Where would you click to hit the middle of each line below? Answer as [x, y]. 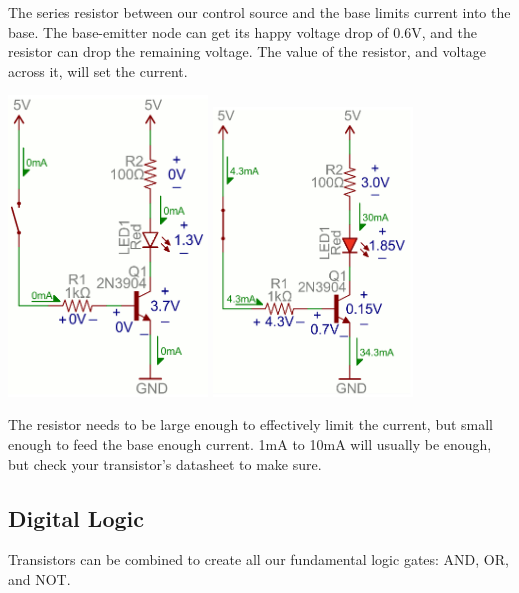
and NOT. [39, 578]
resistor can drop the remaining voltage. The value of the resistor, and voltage [247, 51]
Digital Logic [76, 517]
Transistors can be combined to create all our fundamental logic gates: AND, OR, [258, 559]
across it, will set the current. [98, 70]
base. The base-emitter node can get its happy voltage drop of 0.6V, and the [242, 31]
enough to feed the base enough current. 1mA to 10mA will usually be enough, [250, 444]
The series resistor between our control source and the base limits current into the [259, 12]
